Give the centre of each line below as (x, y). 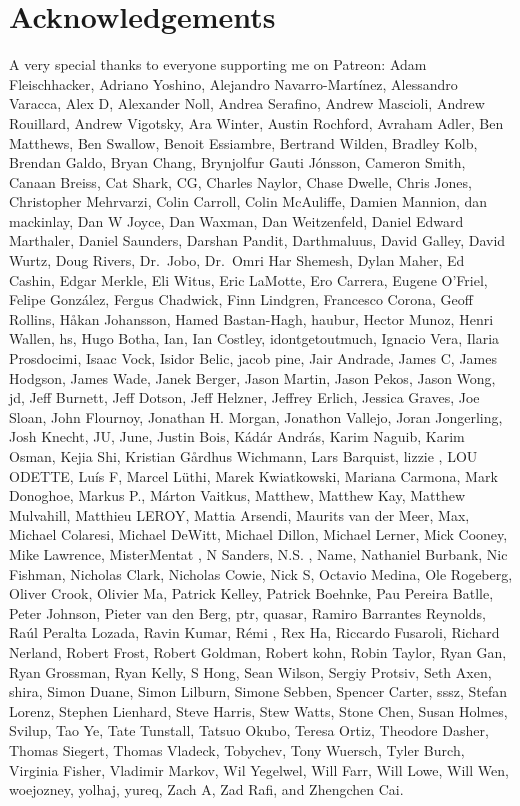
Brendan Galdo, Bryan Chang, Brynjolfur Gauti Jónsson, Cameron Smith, (237, 162)
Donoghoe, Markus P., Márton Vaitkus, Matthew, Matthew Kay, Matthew (237, 495)
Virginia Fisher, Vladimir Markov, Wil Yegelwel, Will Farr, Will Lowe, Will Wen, (259, 769)
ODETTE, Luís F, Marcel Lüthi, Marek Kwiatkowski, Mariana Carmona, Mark (253, 475)
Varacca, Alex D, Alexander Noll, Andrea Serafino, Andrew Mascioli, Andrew (247, 103)
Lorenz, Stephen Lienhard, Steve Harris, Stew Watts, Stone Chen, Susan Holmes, (258, 710)
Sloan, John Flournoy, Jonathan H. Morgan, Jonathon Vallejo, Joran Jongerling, (256, 416)
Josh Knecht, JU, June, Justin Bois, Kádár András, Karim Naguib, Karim (237, 436)
